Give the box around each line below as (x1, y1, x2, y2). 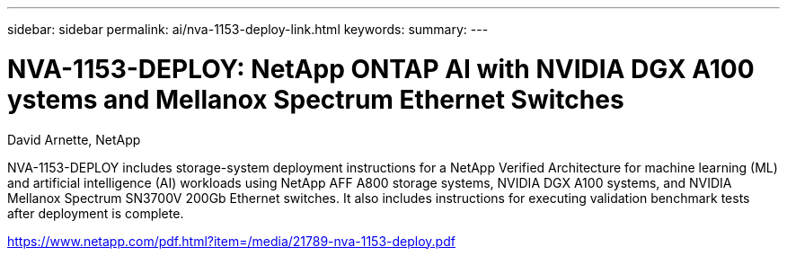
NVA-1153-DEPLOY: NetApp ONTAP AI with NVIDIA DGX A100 (7, 53, 755, 84)
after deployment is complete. (7, 205, 184, 221)
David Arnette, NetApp (7, 131, 141, 147)
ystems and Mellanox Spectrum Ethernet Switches (7, 84, 624, 115)
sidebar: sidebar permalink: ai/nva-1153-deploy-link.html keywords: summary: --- (7, 22, 489, 37)
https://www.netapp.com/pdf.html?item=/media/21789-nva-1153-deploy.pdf (7, 233, 455, 249)
